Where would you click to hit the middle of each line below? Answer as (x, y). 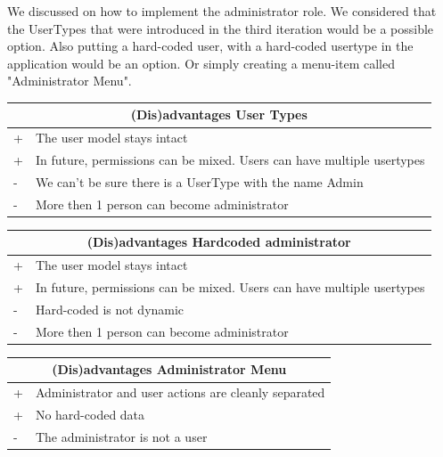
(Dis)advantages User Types (219, 114)
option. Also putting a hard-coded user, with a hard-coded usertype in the (210, 46)
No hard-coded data (90, 415)
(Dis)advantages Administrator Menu (169, 369)
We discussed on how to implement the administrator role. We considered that (222, 11)
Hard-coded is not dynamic (110, 309)
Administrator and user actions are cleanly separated (180, 392)
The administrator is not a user (121, 436)
